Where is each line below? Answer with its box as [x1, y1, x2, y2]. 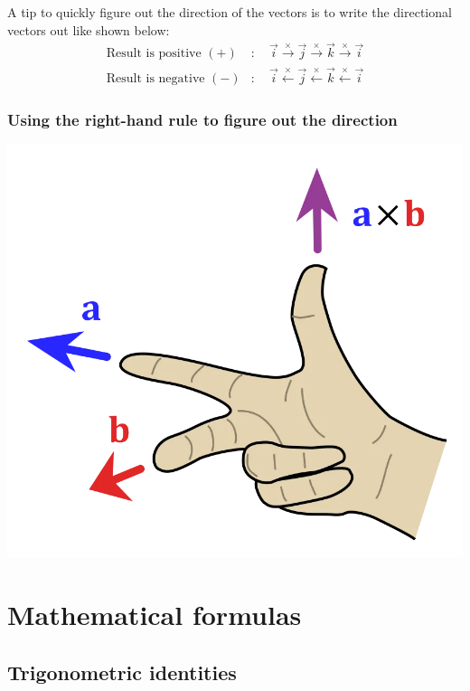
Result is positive [106, 47, 202, 61]
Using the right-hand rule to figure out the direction [7, 108, 398, 130]
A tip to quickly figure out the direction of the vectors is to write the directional [7, 3, 452, 21]
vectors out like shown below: [7, 20, 170, 39]
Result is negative [106, 71, 205, 85]
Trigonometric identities [7, 658, 237, 686]
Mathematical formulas [7, 596, 302, 633]
